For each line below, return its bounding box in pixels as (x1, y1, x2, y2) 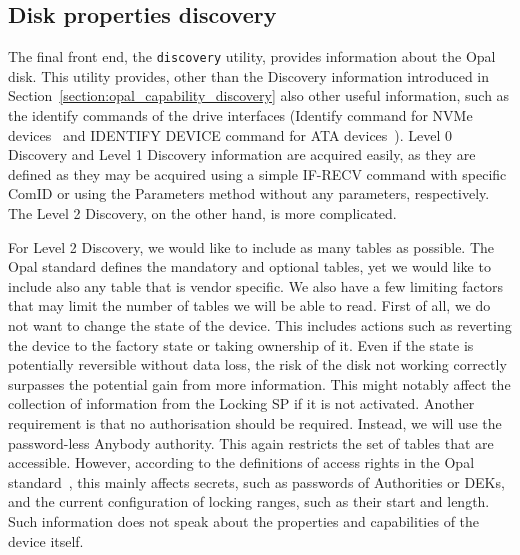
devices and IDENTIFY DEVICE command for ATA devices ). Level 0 (8, 124, 453, 145)
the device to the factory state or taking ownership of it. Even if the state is (8, 334, 474, 355)
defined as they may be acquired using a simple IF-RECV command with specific (8, 163, 507, 184)
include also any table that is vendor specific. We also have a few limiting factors (8, 275, 504, 296)
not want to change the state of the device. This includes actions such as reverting (8, 314, 512, 335)
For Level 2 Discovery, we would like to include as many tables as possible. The (8, 236, 495, 257)
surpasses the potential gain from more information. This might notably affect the (8, 373, 511, 394)
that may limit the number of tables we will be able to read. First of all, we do (8, 295, 491, 316)
